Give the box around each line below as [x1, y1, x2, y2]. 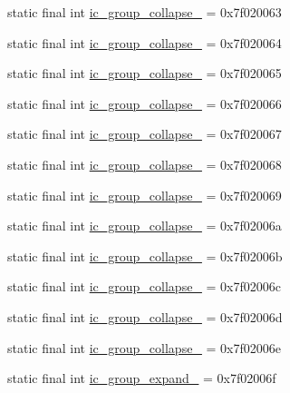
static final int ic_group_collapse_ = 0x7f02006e [7, 338, 281, 357]
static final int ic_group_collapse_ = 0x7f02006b [7, 246, 283, 265]
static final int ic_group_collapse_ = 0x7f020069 [7, 185, 282, 204]
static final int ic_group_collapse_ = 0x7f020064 [7, 33, 282, 52]
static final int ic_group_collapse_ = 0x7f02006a [7, 216, 282, 235]
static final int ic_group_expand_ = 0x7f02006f [7, 368, 276, 388]
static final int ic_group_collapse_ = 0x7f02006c [7, 277, 281, 296]
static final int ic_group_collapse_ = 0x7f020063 [7, 3, 282, 21]
